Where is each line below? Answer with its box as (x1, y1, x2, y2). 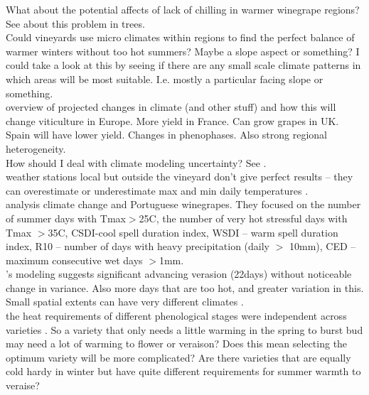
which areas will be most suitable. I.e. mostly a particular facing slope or (6, 71, 323, 86)
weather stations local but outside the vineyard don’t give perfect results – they (6, 169, 353, 184)
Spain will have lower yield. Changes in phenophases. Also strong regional (6, 127, 328, 142)
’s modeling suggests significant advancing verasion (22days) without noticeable (6, 266, 352, 281)
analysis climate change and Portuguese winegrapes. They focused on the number (6, 197, 361, 212)
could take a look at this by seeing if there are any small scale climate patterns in (6, 58, 361, 72)
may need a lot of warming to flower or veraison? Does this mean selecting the (6, 336, 348, 351)
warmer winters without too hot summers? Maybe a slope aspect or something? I (6, 43, 360, 58)
